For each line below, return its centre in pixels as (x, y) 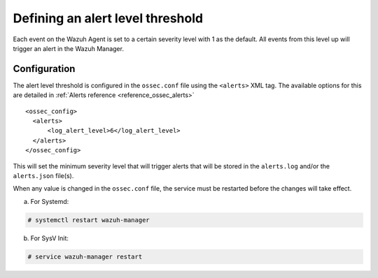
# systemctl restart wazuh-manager (89, 220)
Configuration (44, 69)
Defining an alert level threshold (108, 18)
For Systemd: (50, 201)
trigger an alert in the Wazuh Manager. (68, 48)
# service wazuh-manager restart (85, 256)
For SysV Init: (50, 238)
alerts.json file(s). (43, 175)
